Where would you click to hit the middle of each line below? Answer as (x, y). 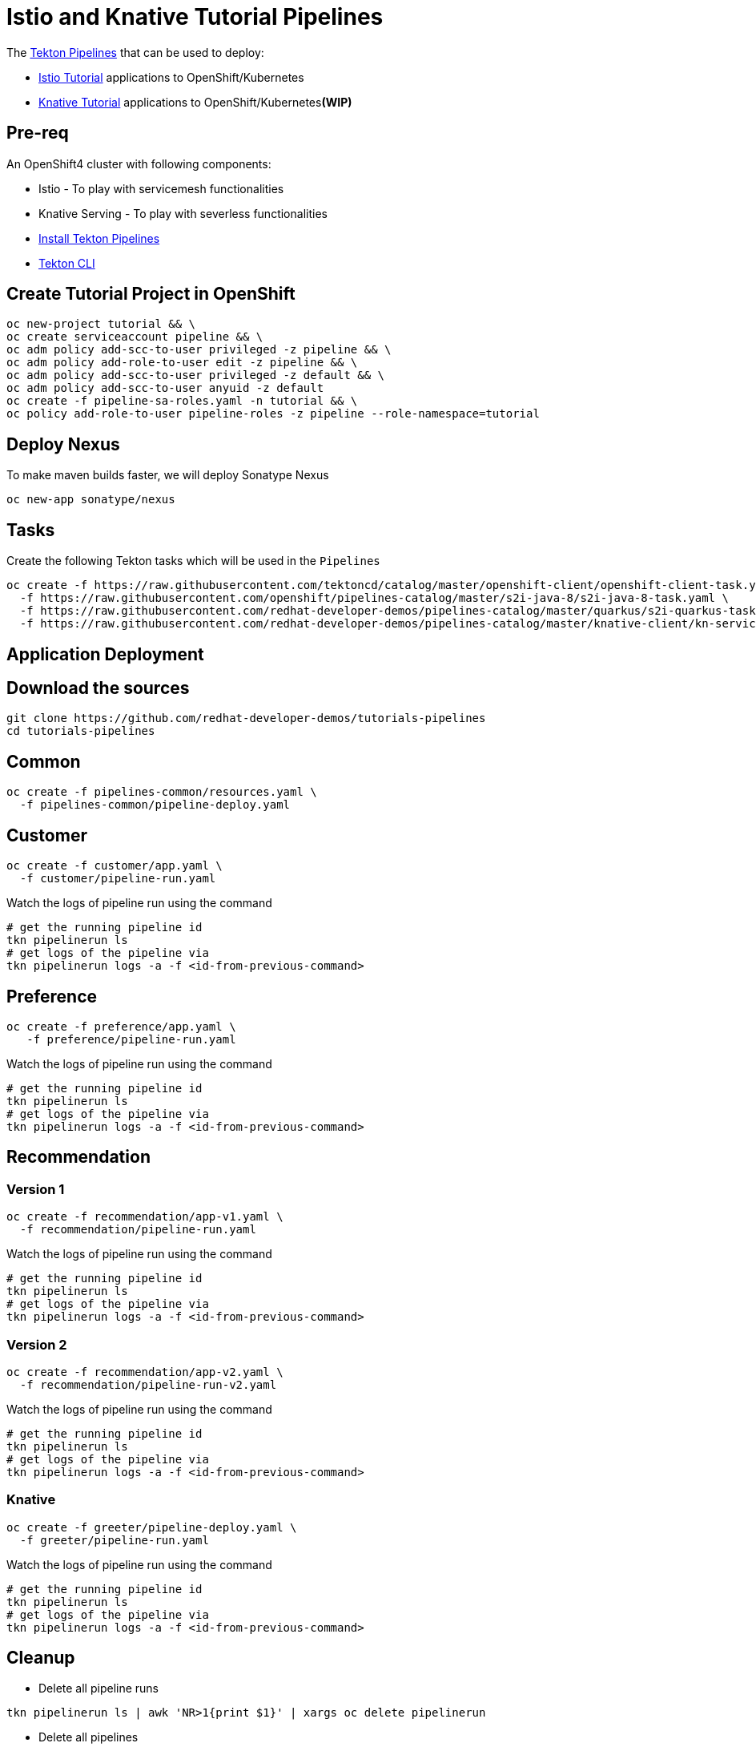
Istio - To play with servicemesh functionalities (161, 188)
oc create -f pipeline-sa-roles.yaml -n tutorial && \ (182, 401)
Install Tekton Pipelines (99, 238)
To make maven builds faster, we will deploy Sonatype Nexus (168, 475)
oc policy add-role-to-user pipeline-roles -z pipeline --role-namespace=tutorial (273, 414)
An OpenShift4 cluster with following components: (139, 163)
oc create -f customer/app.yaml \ (115, 866)
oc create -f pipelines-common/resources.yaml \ (162, 792)
